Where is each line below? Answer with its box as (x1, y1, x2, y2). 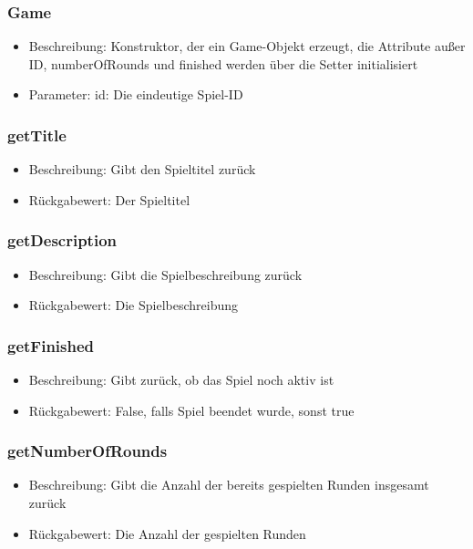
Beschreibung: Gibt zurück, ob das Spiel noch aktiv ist (28, 370, 334, 389)
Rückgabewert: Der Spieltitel (28, 190, 190, 209)
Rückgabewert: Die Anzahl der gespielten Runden (28, 523, 306, 543)
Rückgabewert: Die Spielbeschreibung (28, 295, 239, 315)
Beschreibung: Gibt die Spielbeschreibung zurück (28, 264, 303, 284)
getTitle (7, 123, 67, 146)
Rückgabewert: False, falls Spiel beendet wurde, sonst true (28, 400, 355, 420)
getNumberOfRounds (7, 440, 168, 462)
